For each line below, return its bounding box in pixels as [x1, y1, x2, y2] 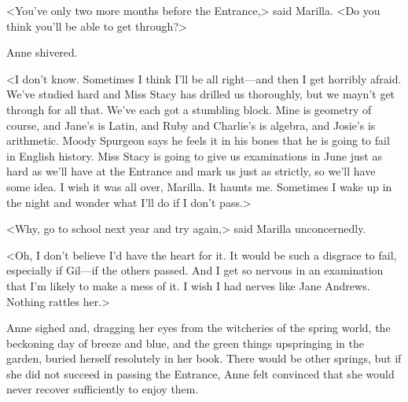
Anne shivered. [6, 44, 78, 61]
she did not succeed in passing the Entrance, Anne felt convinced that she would [6, 365, 395, 382]
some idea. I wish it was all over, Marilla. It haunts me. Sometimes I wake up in [6, 178, 392, 194]
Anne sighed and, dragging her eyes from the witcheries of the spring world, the [6, 319, 391, 336]
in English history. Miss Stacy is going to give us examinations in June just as [6, 147, 382, 164]
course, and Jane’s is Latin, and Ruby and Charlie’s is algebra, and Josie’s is [6, 116, 376, 133]
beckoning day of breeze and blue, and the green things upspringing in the [6, 334, 364, 351]
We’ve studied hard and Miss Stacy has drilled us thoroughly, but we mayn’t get [6, 86, 395, 102]
